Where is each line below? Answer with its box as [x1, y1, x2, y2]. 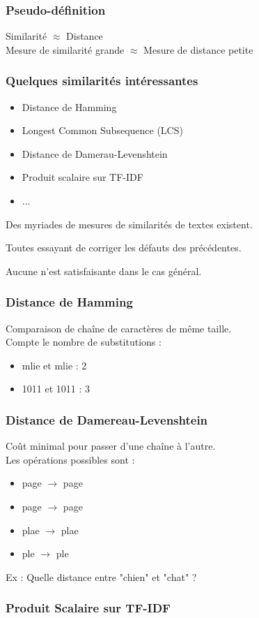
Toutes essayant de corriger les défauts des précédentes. [6, 240, 242, 255]
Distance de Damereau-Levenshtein [6, 411, 208, 428]
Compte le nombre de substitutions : [6, 334, 162, 349]
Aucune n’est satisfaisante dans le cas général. [6, 263, 202, 278]
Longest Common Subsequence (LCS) [22, 123, 183, 138]
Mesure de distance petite [143, 42, 253, 57]
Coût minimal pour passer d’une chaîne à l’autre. [6, 439, 216, 453]
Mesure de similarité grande [6, 42, 125, 57]
